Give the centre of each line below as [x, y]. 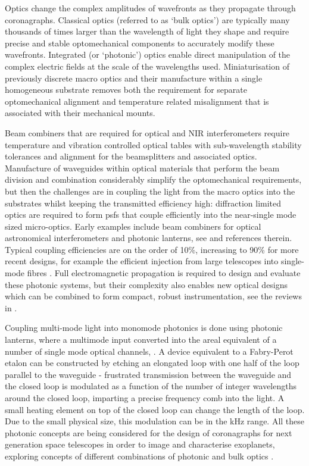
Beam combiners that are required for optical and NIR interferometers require [147, 132]
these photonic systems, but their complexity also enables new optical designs [146, 284]
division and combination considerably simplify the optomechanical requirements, [153, 179]
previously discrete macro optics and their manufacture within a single [134, 78]
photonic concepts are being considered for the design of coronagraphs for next [149, 432]
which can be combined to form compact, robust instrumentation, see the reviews [153, 296]
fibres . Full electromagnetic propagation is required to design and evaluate [164, 273]
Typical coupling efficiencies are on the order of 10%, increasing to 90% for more [152, 249]
